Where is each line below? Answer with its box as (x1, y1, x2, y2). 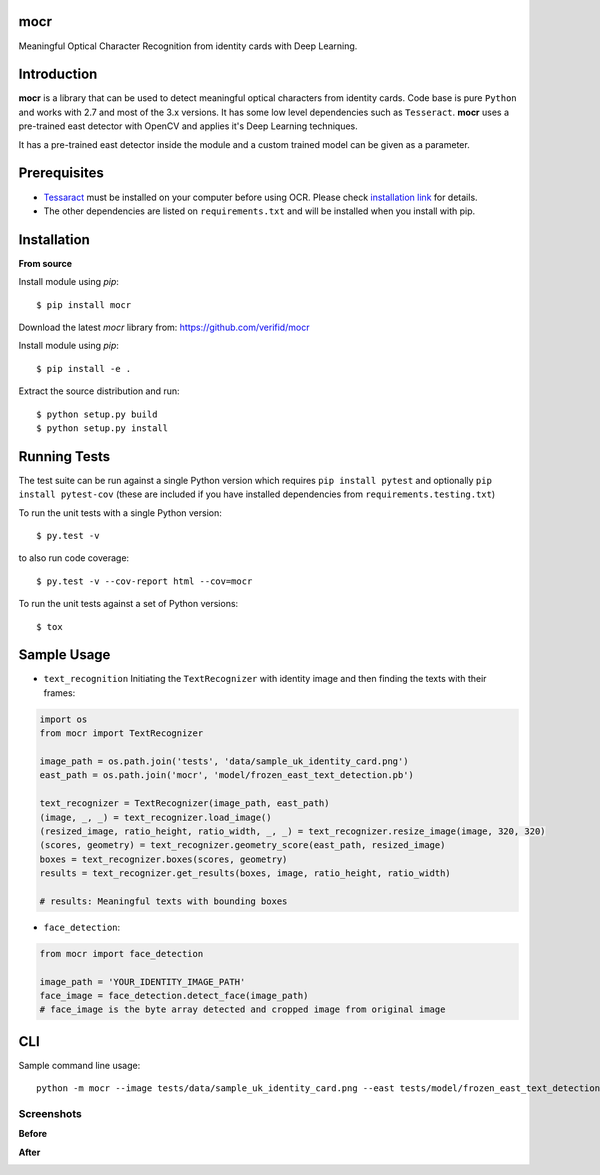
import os (39, 713, 88, 725)
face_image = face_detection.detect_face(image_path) (39, 990, 309, 1002)
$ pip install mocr (36, 299, 132, 310)
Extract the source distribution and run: (18, 385, 180, 397)
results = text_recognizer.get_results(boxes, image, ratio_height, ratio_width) (39, 868, 452, 879)
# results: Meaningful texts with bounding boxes (39, 895, 288, 907)
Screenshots (18, 1107, 82, 1121)
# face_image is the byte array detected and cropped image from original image (39, 1004, 446, 1015)
